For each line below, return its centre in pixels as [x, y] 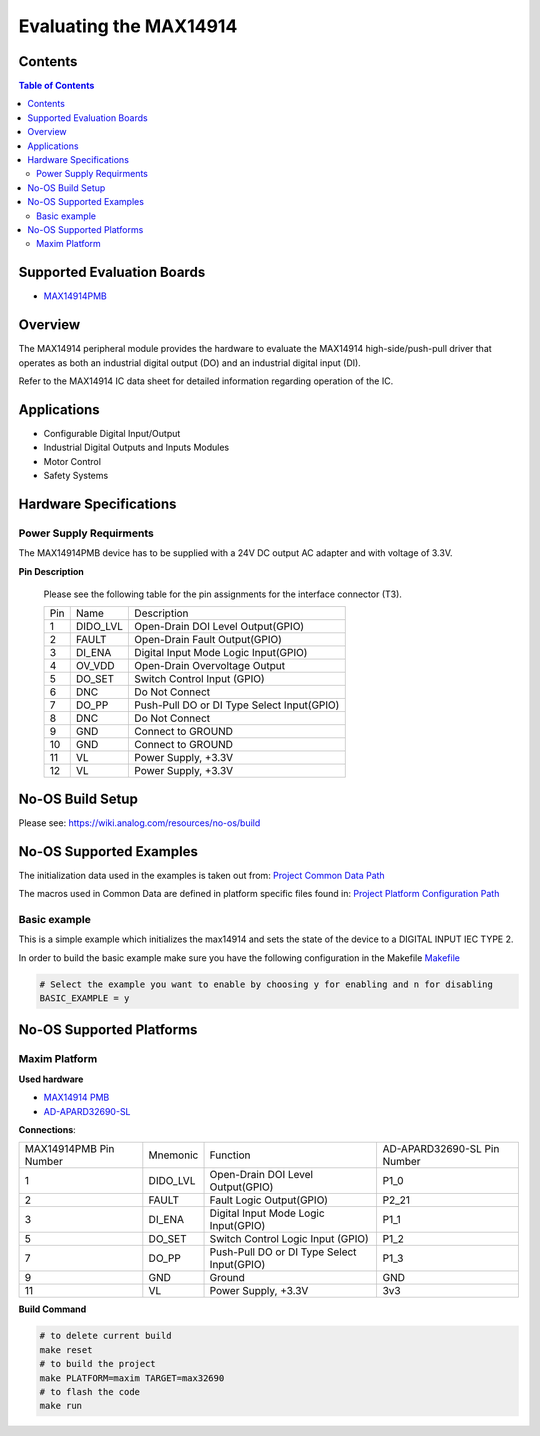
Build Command [52, 1309]
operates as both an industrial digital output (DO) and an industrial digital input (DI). [190, 362]
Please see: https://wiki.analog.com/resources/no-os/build [139, 822]
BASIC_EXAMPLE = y [84, 998]
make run [61, 1406]
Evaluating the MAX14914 [128, 26]
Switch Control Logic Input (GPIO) [289, 1239]
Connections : [47, 1129]
